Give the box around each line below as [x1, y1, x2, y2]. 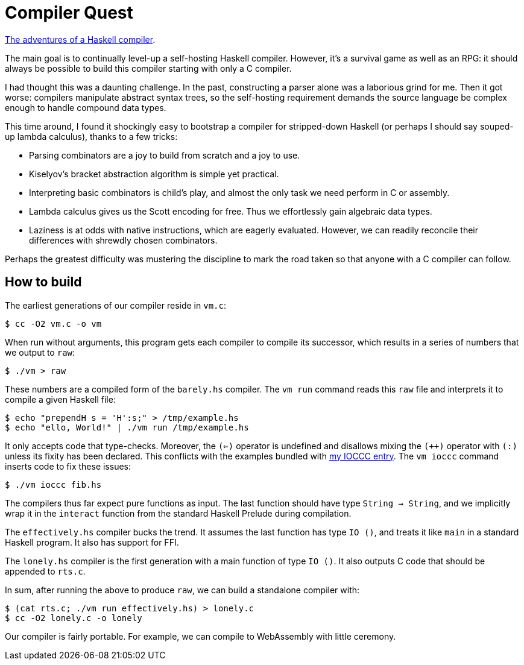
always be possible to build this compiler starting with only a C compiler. [5, 63, 292, 74]
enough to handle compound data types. [5, 102, 166, 113]
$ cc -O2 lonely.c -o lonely [5, 613, 142, 623]
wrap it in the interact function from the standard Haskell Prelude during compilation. [5, 508, 352, 518]
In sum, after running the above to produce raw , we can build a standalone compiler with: [5, 584, 360, 595]
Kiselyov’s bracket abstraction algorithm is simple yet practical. [29, 168, 279, 179]
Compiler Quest [5, 2, 133, 23]
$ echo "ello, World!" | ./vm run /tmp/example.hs [5, 422, 249, 432]
